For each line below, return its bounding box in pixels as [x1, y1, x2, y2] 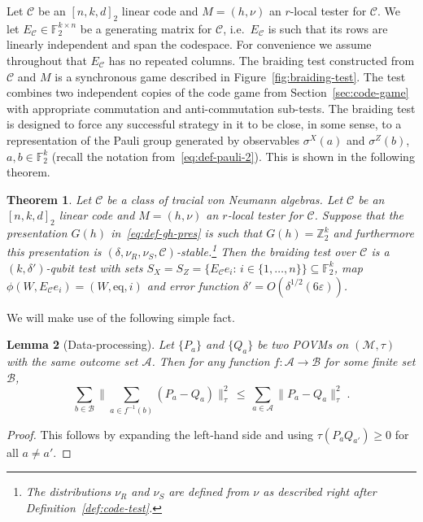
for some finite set [325, 352, 416, 369]
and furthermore [333, 224, 414, 241]
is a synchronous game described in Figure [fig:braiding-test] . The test [55, 67, 406, 85]
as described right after [263, 483, 377, 500]
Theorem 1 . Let [7, 190, 92, 207]
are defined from [168, 483, 250, 500]
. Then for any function [151, 352, 270, 369]
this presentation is [7, 243, 102, 260]
